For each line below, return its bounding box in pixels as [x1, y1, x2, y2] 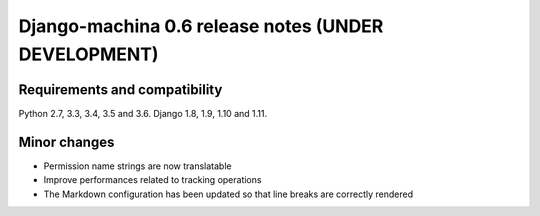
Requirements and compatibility [18, 81, 223, 98]
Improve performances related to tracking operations [43, 174, 262, 186]
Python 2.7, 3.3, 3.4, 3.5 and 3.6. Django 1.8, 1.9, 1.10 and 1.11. [18, 107, 268, 119]
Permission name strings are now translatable [43, 160, 232, 172]
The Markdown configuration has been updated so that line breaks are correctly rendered [43, 188, 414, 200]
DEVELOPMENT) [18, 43, 159, 65]
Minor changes [18, 133, 115, 150]
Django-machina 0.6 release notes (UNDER [18, 15, 384, 37]
